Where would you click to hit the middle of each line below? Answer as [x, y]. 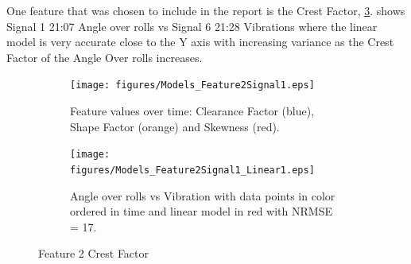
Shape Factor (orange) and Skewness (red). [175, 126]
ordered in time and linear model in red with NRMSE [201, 211]
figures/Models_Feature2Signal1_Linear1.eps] [192, 170]
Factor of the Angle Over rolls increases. [105, 57]
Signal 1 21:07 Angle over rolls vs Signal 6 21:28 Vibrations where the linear [192, 26]
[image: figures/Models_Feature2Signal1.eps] [192, 85]
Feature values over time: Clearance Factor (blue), [192, 111]
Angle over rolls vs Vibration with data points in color [203, 195]
